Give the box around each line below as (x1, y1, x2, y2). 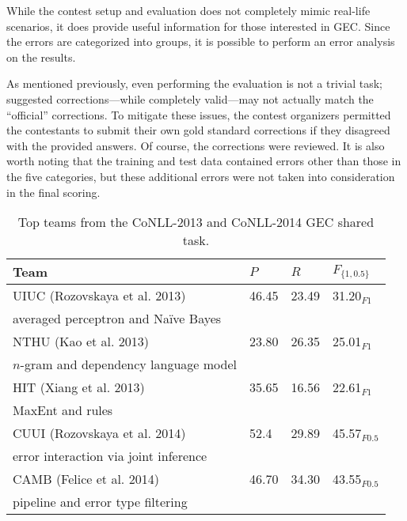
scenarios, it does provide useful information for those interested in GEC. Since (6, 17, 390, 34)
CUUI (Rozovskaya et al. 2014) (13, 424, 186, 443)
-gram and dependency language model (20, 355, 238, 374)
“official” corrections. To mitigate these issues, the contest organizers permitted (6, 106, 391, 123)
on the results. (6, 48, 76, 65)
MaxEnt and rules (13, 401, 113, 420)
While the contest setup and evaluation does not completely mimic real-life (6, 2, 371, 18)
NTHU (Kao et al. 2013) (13, 332, 149, 351)
